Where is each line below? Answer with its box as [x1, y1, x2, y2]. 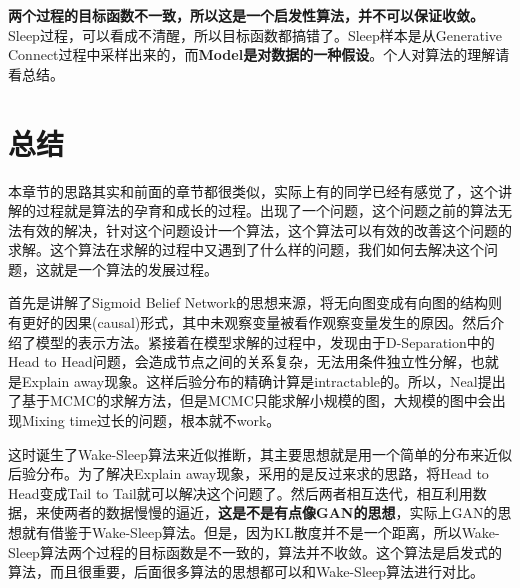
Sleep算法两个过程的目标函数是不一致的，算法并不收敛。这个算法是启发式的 [8, 541, 502, 562]
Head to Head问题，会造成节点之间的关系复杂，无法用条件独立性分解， [8, 351, 471, 372]
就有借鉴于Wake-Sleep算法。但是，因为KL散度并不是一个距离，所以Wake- [21, 522, 500, 542]
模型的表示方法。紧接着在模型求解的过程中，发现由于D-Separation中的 [35, 331, 495, 352]
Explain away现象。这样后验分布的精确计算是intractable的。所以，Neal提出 [21, 370, 506, 391]
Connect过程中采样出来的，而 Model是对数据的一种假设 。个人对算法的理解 [8, 44, 496, 65]
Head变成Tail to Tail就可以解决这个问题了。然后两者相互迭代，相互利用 [8, 482, 473, 503]
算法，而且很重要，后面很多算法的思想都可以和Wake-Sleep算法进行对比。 [8, 561, 484, 582]
